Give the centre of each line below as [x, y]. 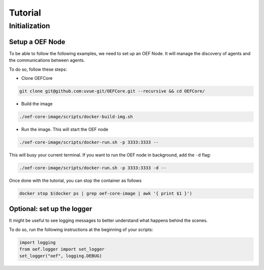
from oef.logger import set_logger [62, 249]
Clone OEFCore [37, 78]
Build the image [37, 104]
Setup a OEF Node [37, 42]
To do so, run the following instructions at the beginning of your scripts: [81, 230]
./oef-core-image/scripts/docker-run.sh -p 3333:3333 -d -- [93, 168]
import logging [37, 242]
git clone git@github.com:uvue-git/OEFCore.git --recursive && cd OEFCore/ [112, 91]
